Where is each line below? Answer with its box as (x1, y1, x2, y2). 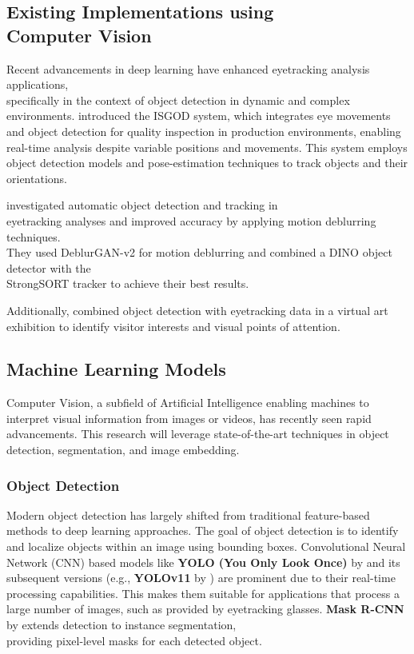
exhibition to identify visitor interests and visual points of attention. (6, 317, 340, 334)
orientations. (6, 169, 67, 186)
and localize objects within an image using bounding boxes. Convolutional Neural (6, 538, 406, 555)
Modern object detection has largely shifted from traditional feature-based (6, 506, 370, 523)
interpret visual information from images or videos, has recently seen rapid (6, 409, 372, 426)
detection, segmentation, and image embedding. (6, 441, 240, 458)
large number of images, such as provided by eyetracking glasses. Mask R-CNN (6, 600, 404, 617)
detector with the (6, 259, 91, 276)
